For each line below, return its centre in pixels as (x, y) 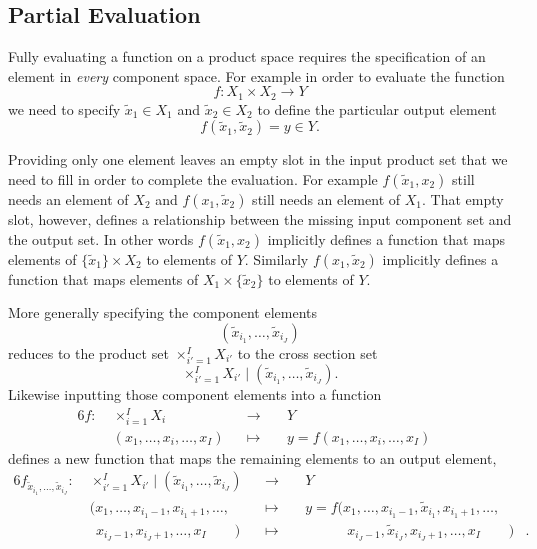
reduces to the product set (88, 352)
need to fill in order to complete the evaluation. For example (193, 179)
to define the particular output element (377, 108)
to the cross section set (307, 352)
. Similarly (276, 258)
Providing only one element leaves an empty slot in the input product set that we (258, 159)
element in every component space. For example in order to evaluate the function (256, 75)
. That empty (462, 199)
